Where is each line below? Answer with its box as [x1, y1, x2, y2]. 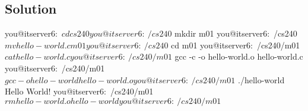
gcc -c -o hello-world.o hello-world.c [174, 50, 303, 63]
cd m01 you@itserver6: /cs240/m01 [171, 38, 300, 51]
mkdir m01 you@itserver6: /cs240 [174, 27, 297, 40]
